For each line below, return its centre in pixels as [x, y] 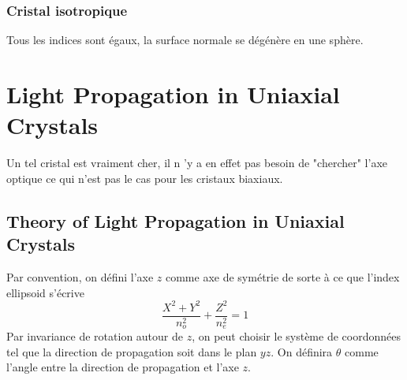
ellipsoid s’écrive [45, 292]
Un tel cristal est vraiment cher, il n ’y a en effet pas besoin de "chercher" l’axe [197, 163]
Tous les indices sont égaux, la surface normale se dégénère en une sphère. [185, 40]
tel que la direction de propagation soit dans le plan [132, 351]
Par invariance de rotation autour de [95, 336]
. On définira [302, 351]
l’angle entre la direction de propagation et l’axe [123, 367]
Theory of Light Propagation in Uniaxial [175, 220]
